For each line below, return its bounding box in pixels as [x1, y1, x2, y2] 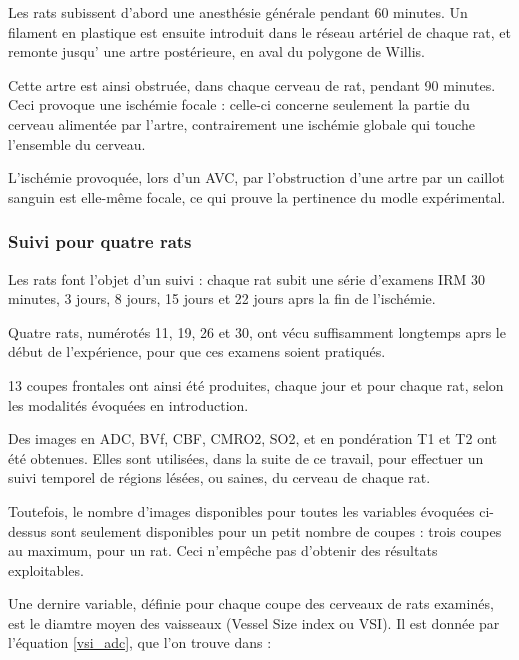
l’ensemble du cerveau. [8, 133, 146, 154]
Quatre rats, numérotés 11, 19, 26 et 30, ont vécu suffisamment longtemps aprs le [8, 321, 506, 342]
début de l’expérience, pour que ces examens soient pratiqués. [8, 341, 386, 362]
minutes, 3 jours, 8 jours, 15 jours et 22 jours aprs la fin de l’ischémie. [8, 288, 436, 309]
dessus [8, 520, 47, 541]
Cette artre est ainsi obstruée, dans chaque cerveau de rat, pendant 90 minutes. [8, 74, 496, 95]
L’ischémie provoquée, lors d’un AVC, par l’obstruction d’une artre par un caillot [8, 167, 505, 188]
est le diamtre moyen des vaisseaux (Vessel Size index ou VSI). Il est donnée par [8, 612, 500, 633]
